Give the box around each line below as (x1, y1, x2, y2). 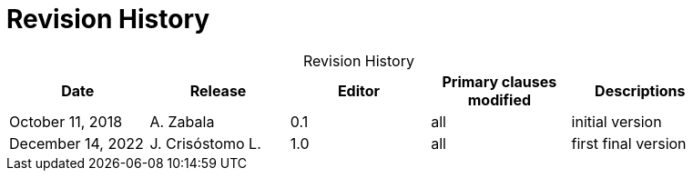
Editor (337, 81, 381, 100)
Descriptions (595, 81, 686, 100)
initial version (571, 112, 662, 131)
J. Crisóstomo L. (149, 133, 261, 153)
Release (189, 81, 247, 100)
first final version (571, 133, 687, 153)
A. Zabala (149, 112, 215, 131)
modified (467, 90, 532, 109)
